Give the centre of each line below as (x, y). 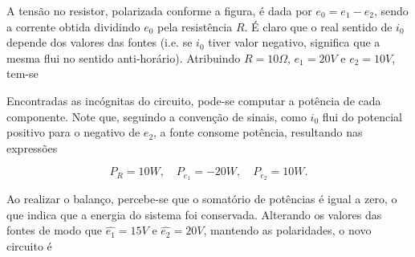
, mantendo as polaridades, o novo (287, 230)
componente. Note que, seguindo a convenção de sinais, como (157, 116)
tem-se (22, 73)
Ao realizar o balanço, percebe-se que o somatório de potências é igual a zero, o (202, 199)
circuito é (29, 245)
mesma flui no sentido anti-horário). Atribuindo (124, 57)
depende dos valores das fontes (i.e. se (100, 42)
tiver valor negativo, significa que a (294, 42)
